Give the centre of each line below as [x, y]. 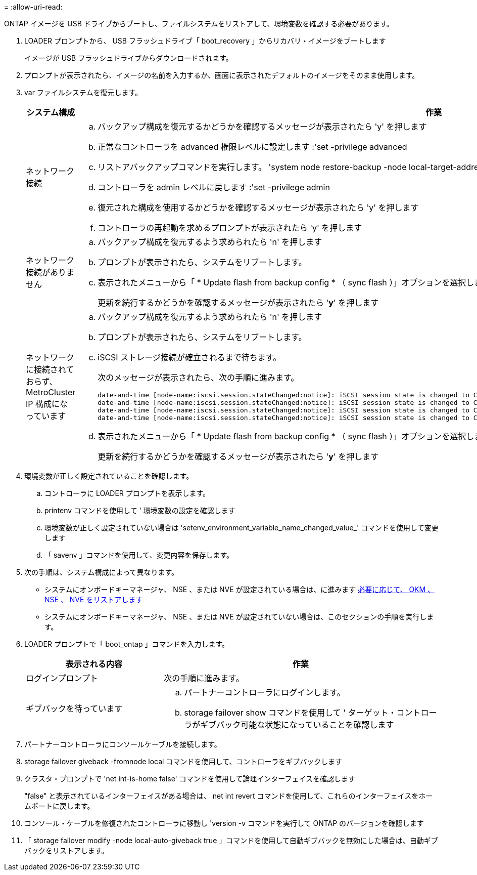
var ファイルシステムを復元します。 [83, 92]
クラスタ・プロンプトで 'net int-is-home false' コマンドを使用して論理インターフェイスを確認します [190, 779]
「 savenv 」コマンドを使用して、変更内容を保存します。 [139, 555]
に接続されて [50, 369]
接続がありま [50, 272]
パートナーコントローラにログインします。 [265, 692]
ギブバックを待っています [74, 709]
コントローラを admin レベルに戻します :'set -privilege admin [214, 187]
